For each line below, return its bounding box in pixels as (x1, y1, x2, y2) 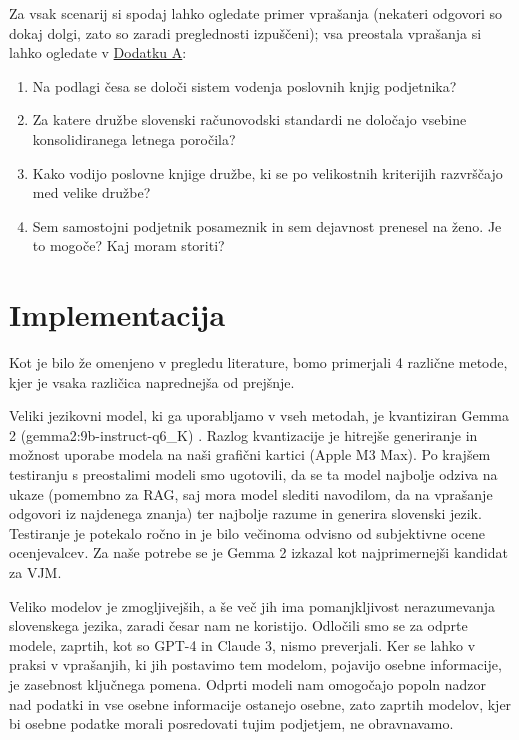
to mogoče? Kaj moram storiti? (32, 235, 225, 256)
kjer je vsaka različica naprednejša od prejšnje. (9, 371, 295, 392)
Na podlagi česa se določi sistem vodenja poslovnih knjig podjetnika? (32, 75, 457, 96)
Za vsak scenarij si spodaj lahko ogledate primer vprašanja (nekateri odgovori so (9, 3, 503, 23)
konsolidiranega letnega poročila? (32, 128, 236, 149)
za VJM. (9, 562, 62, 582)
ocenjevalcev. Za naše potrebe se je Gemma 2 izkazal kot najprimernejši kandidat (9, 542, 508, 563)
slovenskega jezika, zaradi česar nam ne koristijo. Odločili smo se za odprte (9, 615, 468, 636)
